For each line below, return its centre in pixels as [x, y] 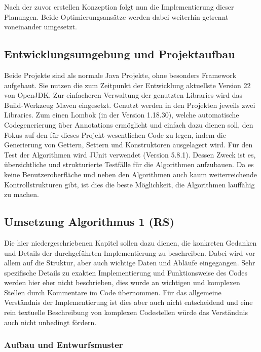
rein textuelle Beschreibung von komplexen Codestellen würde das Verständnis [126, 312]
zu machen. [22, 194]
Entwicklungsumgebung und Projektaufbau [120, 54]
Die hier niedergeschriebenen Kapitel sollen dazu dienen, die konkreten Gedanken [130, 242]
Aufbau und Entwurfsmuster [64, 345]
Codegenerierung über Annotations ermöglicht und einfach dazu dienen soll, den [129, 124]
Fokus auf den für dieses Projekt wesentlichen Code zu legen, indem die [115, 134]
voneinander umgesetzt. [41, 27]
